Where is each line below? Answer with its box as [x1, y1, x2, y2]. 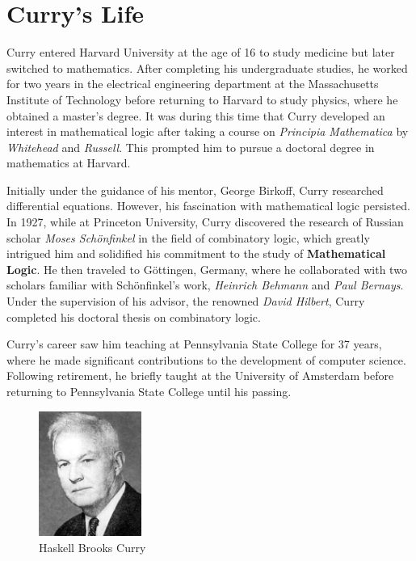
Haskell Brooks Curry [39, 538, 146, 555]
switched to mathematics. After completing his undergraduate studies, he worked [6, 59, 408, 76]
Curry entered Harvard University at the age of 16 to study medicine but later [6, 44, 395, 61]
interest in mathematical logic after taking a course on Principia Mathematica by [6, 123, 409, 140]
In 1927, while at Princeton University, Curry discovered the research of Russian [6, 213, 404, 230]
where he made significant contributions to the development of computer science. [6, 351, 406, 368]
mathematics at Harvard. [6, 154, 131, 171]
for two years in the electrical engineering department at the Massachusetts [6, 75, 379, 92]
